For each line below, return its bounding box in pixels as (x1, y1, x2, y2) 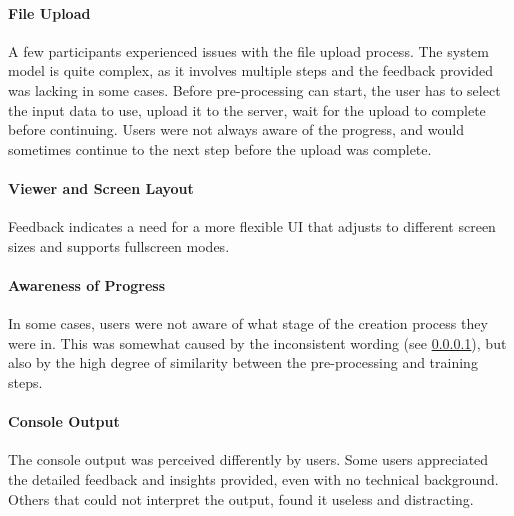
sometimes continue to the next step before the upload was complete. (8, 138, 432, 159)
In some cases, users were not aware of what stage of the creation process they (8, 313, 488, 334)
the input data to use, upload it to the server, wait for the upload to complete (8, 99, 486, 120)
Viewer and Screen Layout (8, 177, 194, 198)
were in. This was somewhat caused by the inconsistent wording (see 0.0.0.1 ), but (8, 332, 507, 353)
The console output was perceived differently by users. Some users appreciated (8, 449, 489, 470)
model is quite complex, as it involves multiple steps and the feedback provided (8, 60, 493, 81)
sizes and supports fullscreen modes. (8, 235, 230, 256)
